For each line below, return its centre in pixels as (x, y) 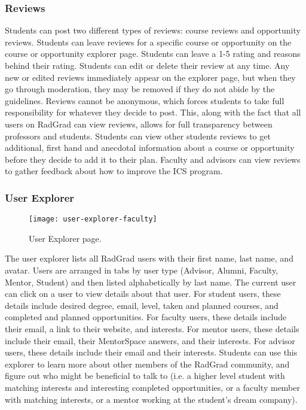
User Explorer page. (65, 238)
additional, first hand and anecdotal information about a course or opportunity (150, 148)
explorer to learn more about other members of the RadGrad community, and (147, 364)
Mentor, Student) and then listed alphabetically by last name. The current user (151, 282)
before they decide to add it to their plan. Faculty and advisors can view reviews (153, 159)
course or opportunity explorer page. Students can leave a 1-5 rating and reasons (153, 54)
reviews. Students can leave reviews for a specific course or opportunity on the (148, 42)
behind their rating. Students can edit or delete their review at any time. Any (147, 65)
